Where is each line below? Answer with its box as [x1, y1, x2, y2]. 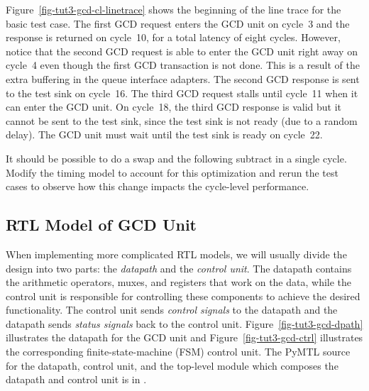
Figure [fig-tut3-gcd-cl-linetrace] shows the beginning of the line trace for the [6, 2, 341, 16]
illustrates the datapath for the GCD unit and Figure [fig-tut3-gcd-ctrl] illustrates [6, 330, 363, 345]
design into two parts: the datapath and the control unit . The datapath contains [6, 260, 352, 275]
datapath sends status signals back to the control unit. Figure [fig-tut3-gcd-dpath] [6, 316, 363, 331]
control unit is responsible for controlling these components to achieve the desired [6, 288, 360, 303]
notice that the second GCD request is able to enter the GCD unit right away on [6, 43, 358, 58]
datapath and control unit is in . [6, 372, 147, 387]
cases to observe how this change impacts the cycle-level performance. [6, 179, 309, 194]
